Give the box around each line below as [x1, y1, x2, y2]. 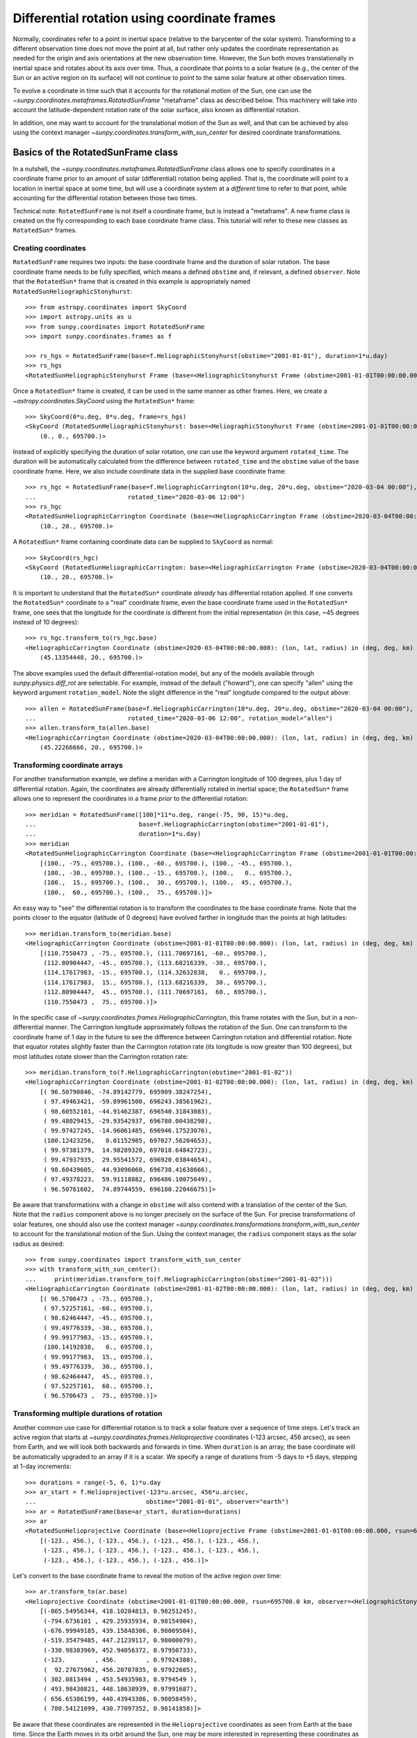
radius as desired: [13, 1240, 65, 1248]
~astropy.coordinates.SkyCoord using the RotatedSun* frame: [13, 396, 195, 405]
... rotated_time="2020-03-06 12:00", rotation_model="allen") [25, 715, 334, 722]
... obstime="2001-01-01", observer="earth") [25, 1498, 289, 1506]
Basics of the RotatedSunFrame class [13, 146, 179, 158]
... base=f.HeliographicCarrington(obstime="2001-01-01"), [25, 820, 329, 828]
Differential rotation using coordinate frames [13, 10, 276, 26]
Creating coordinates [13, 243, 86, 253]
